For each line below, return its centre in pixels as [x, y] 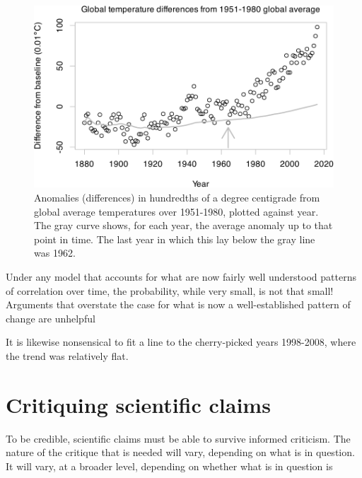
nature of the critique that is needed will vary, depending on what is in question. [180, 452]
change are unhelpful [51, 318]
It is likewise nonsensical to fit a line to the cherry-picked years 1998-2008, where [181, 342]
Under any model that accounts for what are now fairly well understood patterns [181, 276]
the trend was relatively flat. [67, 355]
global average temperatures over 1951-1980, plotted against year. [176, 211]
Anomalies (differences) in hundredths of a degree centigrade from [177, 198]
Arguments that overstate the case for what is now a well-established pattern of [178, 304]
